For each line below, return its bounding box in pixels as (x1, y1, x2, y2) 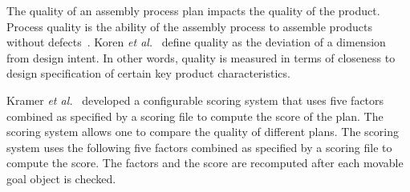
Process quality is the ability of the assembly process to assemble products (6, 18, 373, 34)
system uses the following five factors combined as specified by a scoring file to (6, 138, 392, 155)
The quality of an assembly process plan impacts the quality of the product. (6, 2, 380, 18)
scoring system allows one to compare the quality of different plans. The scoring (6, 123, 400, 140)
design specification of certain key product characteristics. (6, 65, 290, 82)
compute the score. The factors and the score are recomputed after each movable (6, 154, 404, 171)
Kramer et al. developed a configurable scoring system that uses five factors (6, 91, 384, 108)
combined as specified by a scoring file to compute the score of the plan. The (6, 107, 384, 124)
